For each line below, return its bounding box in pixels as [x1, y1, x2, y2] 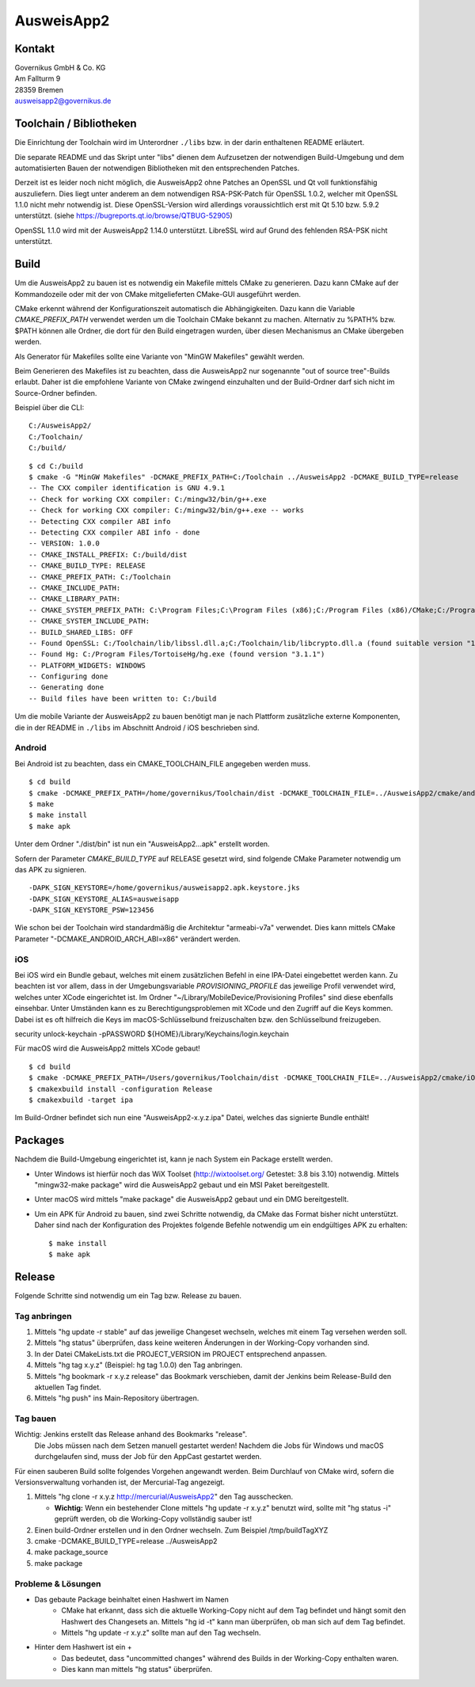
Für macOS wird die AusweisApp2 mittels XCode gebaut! [14, 1043, 201, 1053]
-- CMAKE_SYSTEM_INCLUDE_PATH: [28, 617, 150, 625]
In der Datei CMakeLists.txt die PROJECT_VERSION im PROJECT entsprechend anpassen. [34, 1349, 328, 1358]
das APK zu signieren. [14, 864, 87, 874]
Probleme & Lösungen [14, 1578, 101, 1589]
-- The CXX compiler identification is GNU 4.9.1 [28, 484, 226, 492]
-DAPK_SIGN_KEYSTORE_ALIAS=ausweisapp [28, 895, 180, 903]
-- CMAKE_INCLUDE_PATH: [28, 583, 121, 592]
